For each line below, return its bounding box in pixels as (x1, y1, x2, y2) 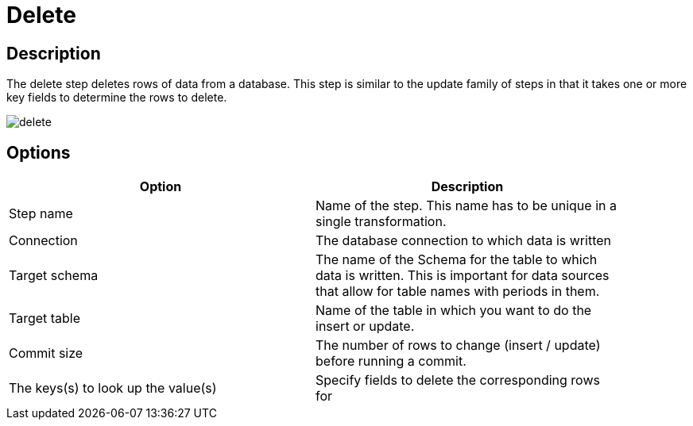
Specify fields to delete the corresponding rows (316, 372, 600, 389)
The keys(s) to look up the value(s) (9, 380, 217, 397)
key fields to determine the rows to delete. (6, 90, 227, 105)
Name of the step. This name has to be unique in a (316, 198, 617, 214)
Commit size (9, 345, 83, 362)
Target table (9, 310, 81, 327)
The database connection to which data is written (316, 232, 612, 249)
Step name (9, 205, 73, 222)
